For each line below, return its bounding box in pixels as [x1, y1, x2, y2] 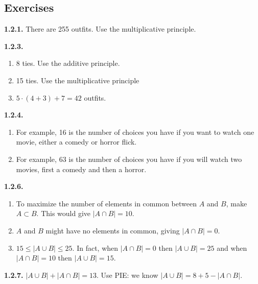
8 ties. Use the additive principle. [16, 58, 120, 68]
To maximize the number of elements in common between [16, 198, 197, 208]
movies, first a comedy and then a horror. [16, 163, 147, 174]
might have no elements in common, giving [45, 225, 180, 235]
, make [226, 198, 247, 208]
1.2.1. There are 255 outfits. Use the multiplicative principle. [4, 23, 196, 34]
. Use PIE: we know [96, 269, 158, 280]
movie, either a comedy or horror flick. [16, 136, 137, 147]
